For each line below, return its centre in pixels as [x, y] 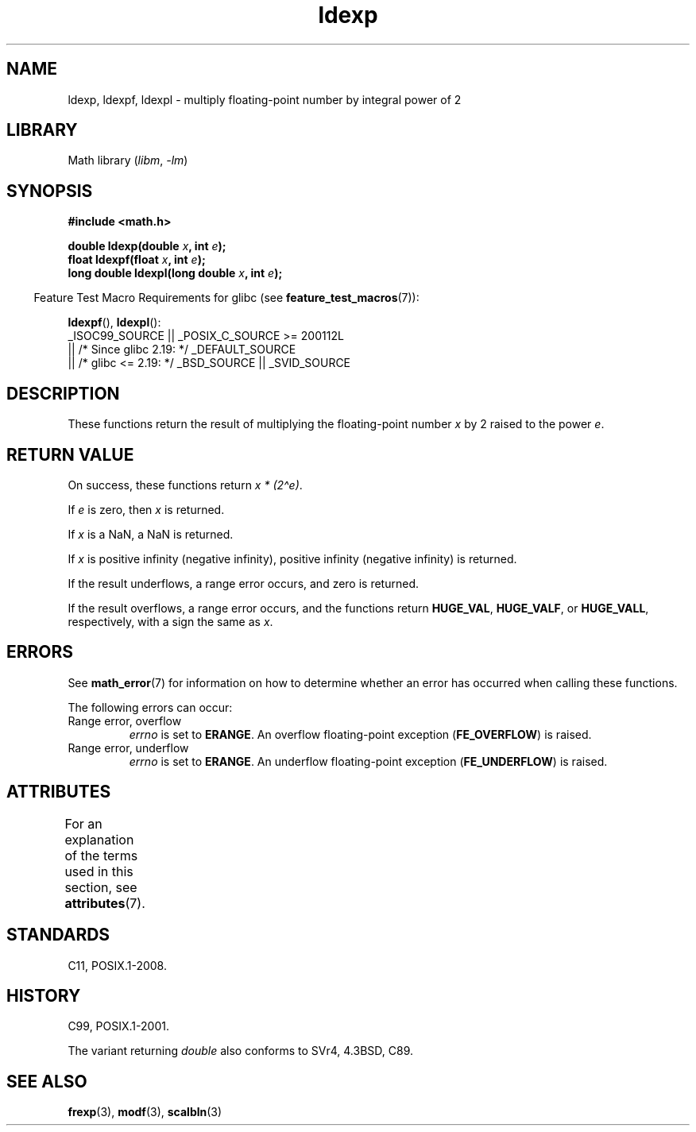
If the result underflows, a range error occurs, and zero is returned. [243, 583]
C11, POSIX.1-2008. [117, 965]
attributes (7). [105, 903]
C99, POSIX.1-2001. [118, 1026]
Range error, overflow [125, 721]
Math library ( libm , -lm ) [128, 160]
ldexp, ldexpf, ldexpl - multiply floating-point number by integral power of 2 [265, 99]
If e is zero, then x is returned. [146, 509]
